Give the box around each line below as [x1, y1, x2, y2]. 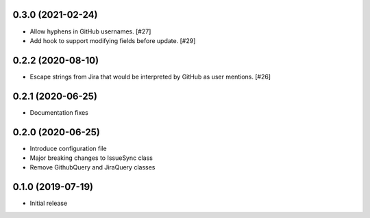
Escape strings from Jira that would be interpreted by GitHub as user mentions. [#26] [29, 72, 271, 81]
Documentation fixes [29, 108, 89, 116]
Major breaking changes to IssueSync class [29, 154, 153, 162]
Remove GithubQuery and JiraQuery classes [29, 163, 156, 172]
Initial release [29, 199, 68, 208]
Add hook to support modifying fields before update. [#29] [29, 36, 196, 44]
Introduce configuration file [29, 144, 107, 152]
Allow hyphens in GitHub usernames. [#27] [29, 27, 151, 36]
